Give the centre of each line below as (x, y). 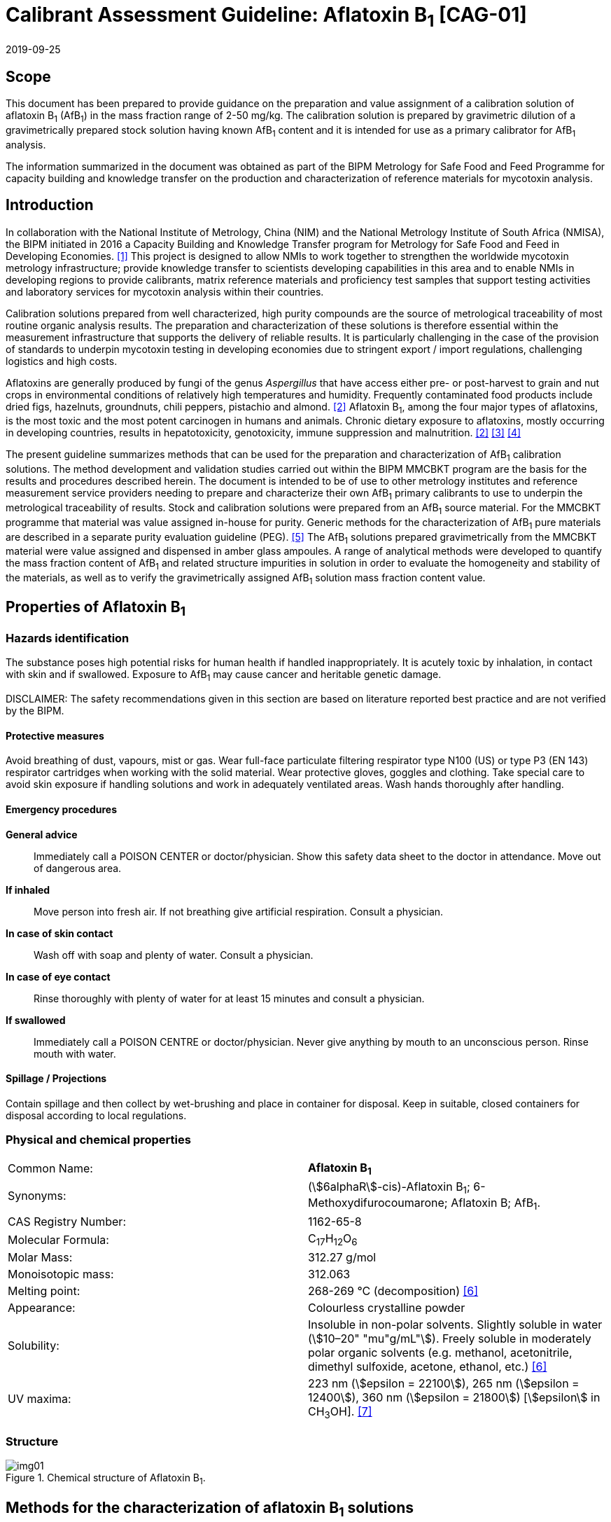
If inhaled (28, 890)
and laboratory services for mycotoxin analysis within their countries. (165, 291)
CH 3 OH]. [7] (340, 1413)
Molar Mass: (40, 1258)
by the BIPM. (35, 711)
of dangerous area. (78, 868)
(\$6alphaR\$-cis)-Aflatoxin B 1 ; (389, 1187)
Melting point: (44, 1291)
